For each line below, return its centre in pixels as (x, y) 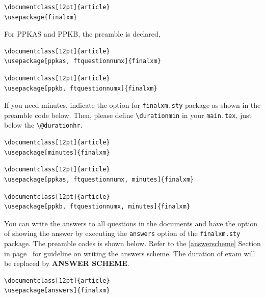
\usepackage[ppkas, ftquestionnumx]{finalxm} (83, 61)
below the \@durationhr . (43, 125)
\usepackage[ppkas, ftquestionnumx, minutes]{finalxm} (99, 179)
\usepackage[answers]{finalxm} (57, 291)
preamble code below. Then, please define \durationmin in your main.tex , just (128, 115)
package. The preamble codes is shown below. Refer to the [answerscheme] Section (132, 243)
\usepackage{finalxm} (41, 17)
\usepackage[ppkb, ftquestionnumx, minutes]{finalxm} (97, 207)
